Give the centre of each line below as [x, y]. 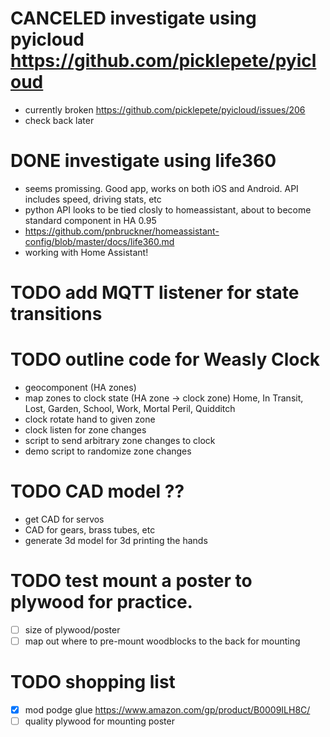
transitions [56, 314]
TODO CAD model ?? [97, 491]
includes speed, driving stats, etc [93, 199]
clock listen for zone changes [85, 430]
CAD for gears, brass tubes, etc [90, 529]
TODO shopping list [93, 682]
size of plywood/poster [72, 629]
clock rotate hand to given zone [90, 419]
